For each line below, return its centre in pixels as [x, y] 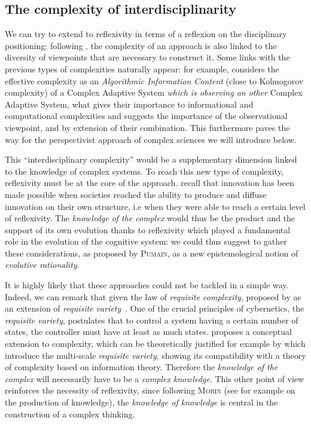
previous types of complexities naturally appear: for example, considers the [142, 68]
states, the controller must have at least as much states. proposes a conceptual [148, 332]
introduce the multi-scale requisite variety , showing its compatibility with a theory [155, 355]
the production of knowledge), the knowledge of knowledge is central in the [141, 402]
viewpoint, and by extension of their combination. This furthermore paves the [147, 127]
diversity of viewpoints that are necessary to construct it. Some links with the [147, 57]
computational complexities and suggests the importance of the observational [146, 116]
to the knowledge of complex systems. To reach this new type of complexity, [144, 171]
